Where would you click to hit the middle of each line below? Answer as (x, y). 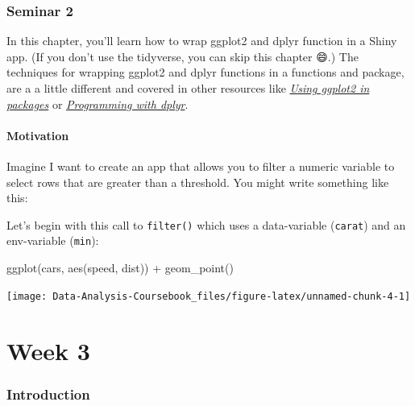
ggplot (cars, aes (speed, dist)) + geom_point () (120, 268)
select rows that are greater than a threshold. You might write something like (198, 182)
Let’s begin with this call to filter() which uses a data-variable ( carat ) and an (206, 224)
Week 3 (48, 350)
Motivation (38, 135)
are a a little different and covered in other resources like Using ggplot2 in (188, 88)
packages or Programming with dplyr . (98, 104)
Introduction (48, 394)
